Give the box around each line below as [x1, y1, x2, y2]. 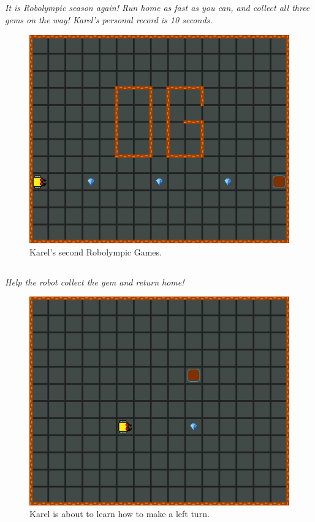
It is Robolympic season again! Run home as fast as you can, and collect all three [5, 1, 310, 14]
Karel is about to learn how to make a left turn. [29, 507, 210, 520]
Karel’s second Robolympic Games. [29, 245, 162, 258]
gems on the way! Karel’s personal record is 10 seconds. [5, 13, 213, 26]
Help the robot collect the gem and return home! [5, 275, 184, 288]
